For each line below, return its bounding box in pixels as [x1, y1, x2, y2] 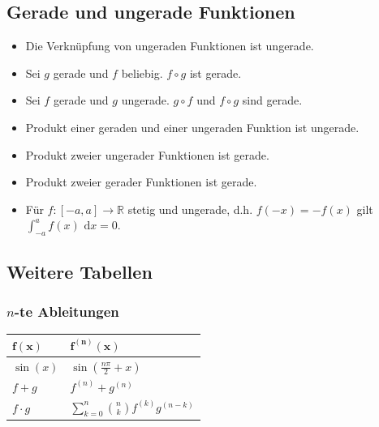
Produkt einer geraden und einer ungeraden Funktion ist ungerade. [25, 118, 360, 135]
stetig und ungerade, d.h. [127, 200, 253, 217]
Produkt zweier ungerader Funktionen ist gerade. [25, 146, 269, 163]
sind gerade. [242, 92, 303, 109]
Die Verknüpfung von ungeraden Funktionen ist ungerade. [25, 37, 314, 54]
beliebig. [121, 64, 163, 81]
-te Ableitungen [14, 301, 119, 321]
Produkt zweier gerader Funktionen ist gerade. [25, 173, 257, 190]
